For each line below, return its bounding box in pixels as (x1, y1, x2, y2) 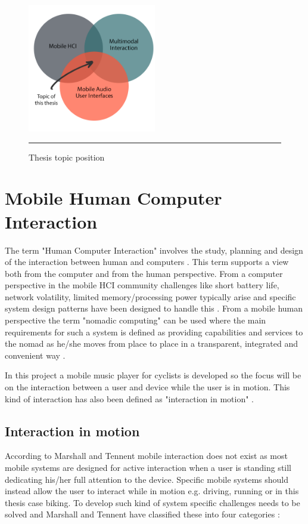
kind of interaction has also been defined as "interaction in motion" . (5, 392, 254, 405)
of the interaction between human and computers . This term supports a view (5, 255, 289, 268)
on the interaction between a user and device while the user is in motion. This (5, 381, 290, 393)
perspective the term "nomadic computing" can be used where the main (5, 314, 266, 326)
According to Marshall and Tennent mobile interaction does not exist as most (5, 449, 288, 462)
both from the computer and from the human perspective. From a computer (5, 267, 283, 279)
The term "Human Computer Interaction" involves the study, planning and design (5, 243, 303, 256)
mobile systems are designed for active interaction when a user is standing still (5, 461, 292, 474)
